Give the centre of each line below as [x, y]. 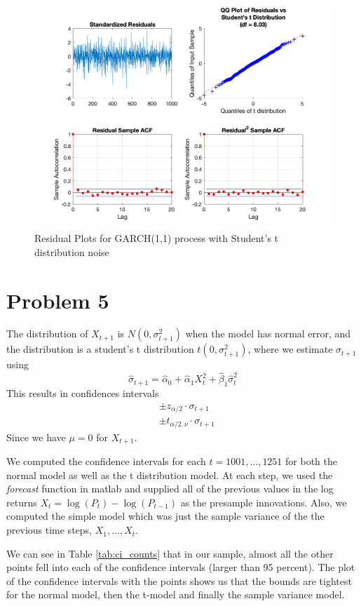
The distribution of [47, 334]
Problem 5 [58, 300]
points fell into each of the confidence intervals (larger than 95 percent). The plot [181, 567]
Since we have [36, 437]
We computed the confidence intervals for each [106, 461]
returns [22, 502]
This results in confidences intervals [83, 393]
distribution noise [72, 251]
